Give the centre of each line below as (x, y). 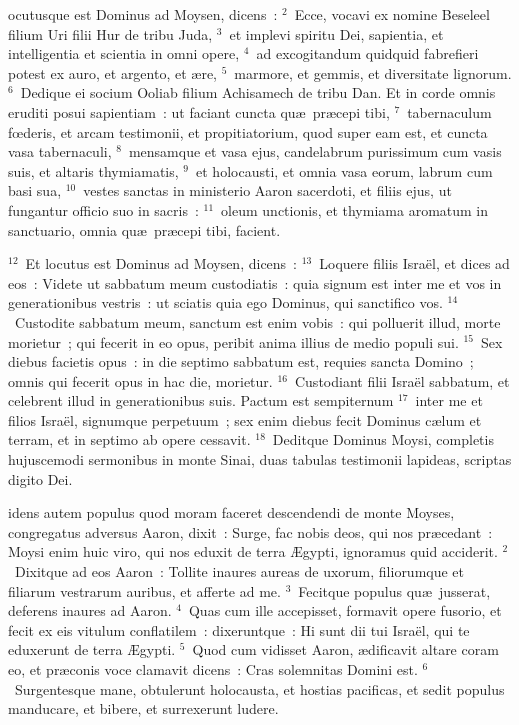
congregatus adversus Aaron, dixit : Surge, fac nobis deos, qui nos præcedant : (250, 531)
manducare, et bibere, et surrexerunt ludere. (143, 708)
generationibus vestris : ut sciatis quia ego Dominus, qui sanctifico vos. (225, 302)
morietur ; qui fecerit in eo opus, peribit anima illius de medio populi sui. (233, 341)
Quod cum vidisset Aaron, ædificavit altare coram (345, 649)
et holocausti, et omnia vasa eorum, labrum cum (344, 170)
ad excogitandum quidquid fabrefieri (367, 53)
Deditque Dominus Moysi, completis (383, 439)
